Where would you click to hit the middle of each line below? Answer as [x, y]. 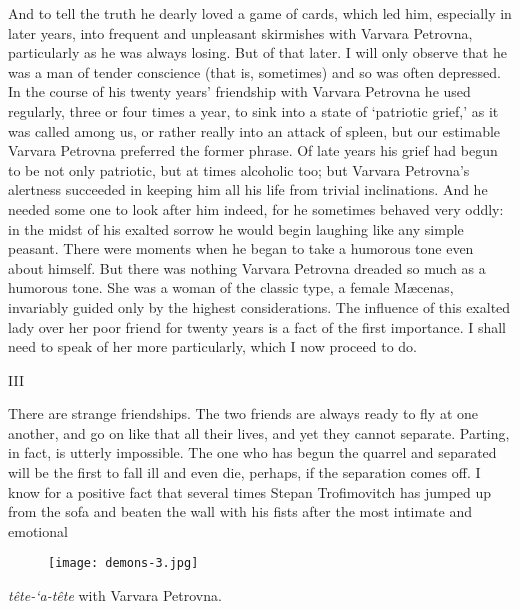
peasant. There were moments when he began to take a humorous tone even [241, 248]
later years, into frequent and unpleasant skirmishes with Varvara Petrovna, [240, 32]
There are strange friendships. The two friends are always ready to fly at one [243, 413]
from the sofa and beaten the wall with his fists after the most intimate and [240, 511]
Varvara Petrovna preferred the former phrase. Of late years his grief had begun [253, 150]
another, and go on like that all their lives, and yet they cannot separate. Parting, [259, 432]
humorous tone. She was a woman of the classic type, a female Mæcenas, [231, 287]
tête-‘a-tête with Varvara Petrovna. [115, 595]
